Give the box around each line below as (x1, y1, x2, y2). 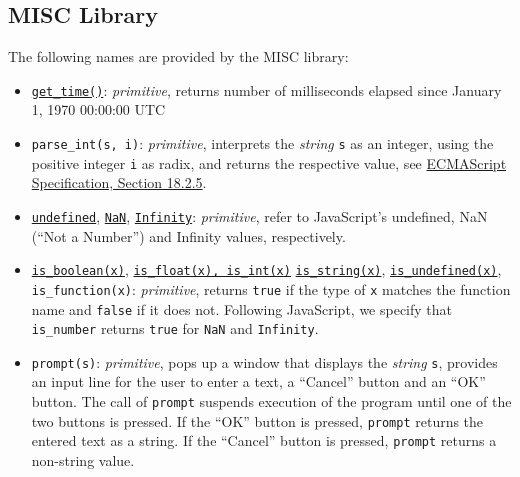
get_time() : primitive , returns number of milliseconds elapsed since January (31, 79, 502, 100)
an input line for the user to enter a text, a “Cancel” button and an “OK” (31, 371, 486, 392)
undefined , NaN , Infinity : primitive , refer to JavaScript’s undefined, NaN (31, 205, 488, 226)
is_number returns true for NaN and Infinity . (31, 318, 319, 339)
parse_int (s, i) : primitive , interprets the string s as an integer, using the (31, 133, 494, 154)
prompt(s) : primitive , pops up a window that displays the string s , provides (31, 351, 498, 372)
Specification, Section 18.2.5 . (31, 172, 207, 193)
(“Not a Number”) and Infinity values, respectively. (31, 225, 346, 246)
